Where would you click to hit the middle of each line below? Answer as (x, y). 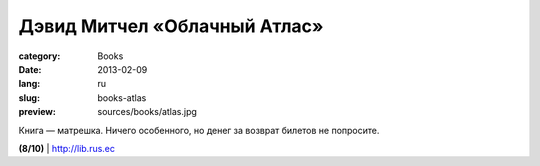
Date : (30, 69)
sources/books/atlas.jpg (147, 112)
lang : (29, 84)
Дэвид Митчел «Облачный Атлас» (171, 26)
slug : (29, 97)
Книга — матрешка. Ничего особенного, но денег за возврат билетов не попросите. (199, 130)
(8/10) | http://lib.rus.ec (66, 148)
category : (39, 56)
